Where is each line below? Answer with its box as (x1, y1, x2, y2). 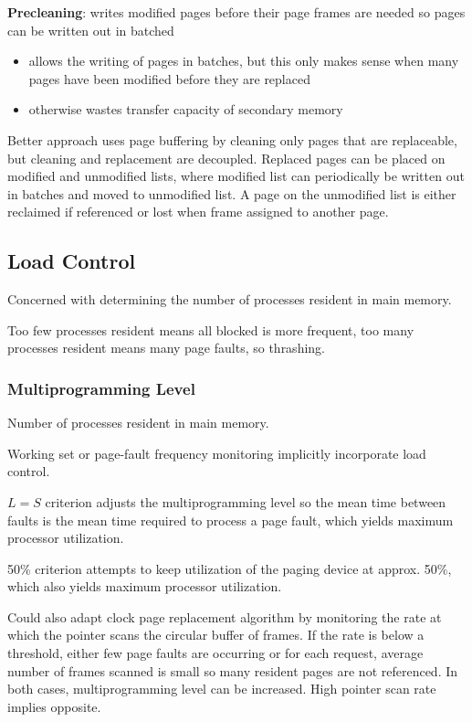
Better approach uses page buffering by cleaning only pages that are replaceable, (7, 130, 457, 149)
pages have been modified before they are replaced (28, 69, 310, 88)
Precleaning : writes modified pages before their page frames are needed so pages (7, 3, 466, 21)
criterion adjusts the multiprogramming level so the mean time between (45, 492, 446, 511)
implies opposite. (7, 696, 101, 716)
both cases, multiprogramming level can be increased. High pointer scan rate (7, 679, 436, 698)
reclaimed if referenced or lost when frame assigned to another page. (7, 202, 389, 221)
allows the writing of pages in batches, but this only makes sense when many (28, 51, 459, 70)
